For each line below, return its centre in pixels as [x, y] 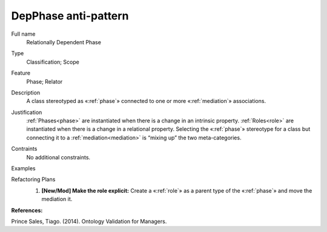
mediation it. [57, 199]
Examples [23, 168]
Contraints [24, 149]
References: [27, 210]
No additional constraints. [58, 157]
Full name [23, 34]
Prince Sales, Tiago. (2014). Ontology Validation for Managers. [89, 221]
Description [26, 92]
